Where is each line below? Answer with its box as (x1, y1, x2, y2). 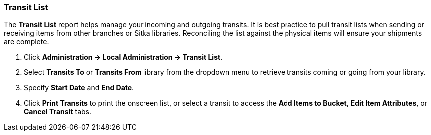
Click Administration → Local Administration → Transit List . (24, 53, 223, 62)
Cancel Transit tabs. (24, 107, 92, 116)
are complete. (4, 37, 49, 46)
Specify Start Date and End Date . (24, 83, 134, 92)
